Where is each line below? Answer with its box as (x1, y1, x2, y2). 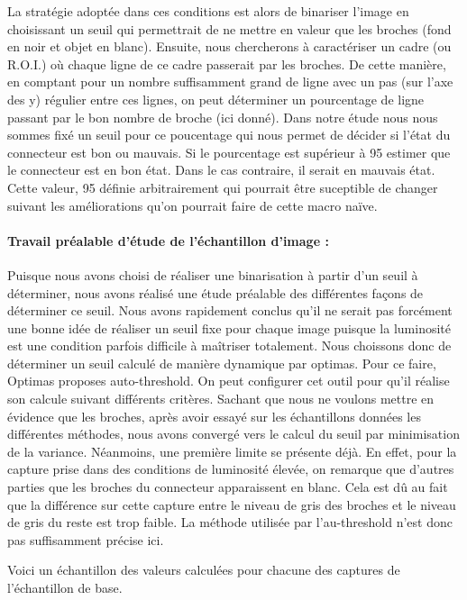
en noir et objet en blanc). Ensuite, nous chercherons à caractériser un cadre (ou (7, 37, 452, 56)
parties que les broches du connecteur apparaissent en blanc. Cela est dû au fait (7, 477, 448, 496)
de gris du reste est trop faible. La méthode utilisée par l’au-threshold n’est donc (7, 513, 453, 532)
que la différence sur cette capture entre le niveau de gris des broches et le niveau (7, 495, 456, 514)
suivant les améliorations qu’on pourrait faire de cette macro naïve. (7, 195, 378, 214)
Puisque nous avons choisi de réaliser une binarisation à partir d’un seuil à (7, 265, 418, 284)
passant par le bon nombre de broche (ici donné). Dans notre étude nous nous (7, 107, 438, 126)
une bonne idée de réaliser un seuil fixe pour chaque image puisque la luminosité (7, 318, 451, 337)
